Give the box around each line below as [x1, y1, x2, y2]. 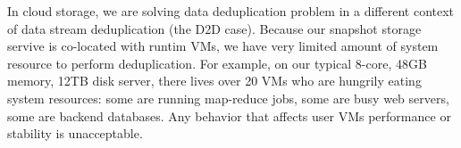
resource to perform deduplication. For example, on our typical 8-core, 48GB [7, 53, 427, 72]
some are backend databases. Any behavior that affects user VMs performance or [7, 106, 451, 125]
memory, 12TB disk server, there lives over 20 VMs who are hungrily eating [7, 71, 422, 90]
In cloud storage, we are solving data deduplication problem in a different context [7, 2, 455, 20]
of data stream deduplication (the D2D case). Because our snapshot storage [7, 19, 422, 37]
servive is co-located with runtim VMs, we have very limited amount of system [7, 37, 439, 55]
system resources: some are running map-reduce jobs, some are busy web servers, [7, 88, 449, 107]
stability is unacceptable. [7, 124, 143, 143]
